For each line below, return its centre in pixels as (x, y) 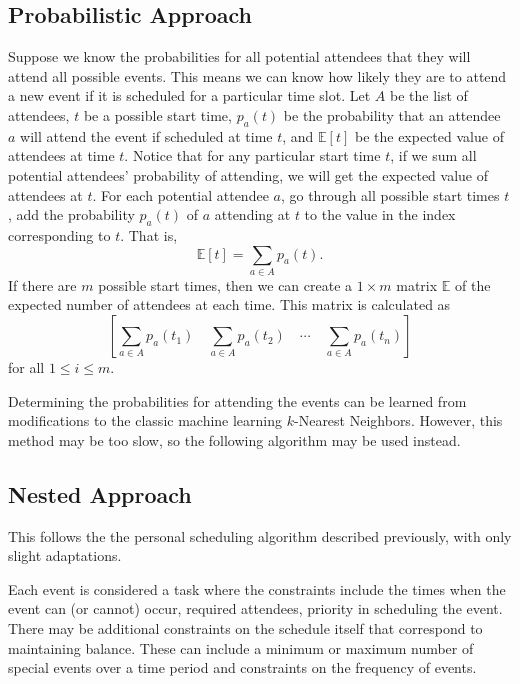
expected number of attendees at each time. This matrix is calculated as (229, 304)
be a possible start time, (157, 114)
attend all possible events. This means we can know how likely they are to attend (257, 75)
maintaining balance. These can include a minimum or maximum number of (241, 647)
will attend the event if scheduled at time (146, 135)
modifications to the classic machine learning (145, 420)
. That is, (149, 234)
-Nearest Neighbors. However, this (398, 420)
